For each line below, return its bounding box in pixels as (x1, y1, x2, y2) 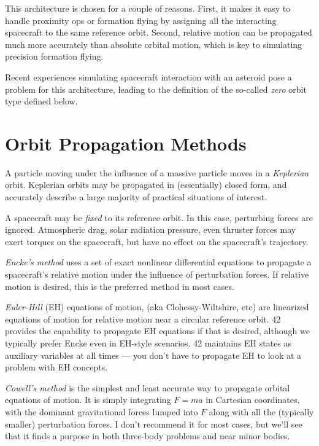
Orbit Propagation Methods (5, 130, 247, 155)
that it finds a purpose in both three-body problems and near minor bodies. (5, 429, 290, 442)
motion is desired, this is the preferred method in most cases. (5, 280, 234, 292)
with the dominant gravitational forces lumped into (5, 405, 198, 418)
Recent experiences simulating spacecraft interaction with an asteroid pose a (5, 70, 292, 83)
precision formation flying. (5, 50, 104, 63)
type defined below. (5, 95, 78, 108)
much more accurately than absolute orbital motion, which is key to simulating (5, 37, 302, 50)
